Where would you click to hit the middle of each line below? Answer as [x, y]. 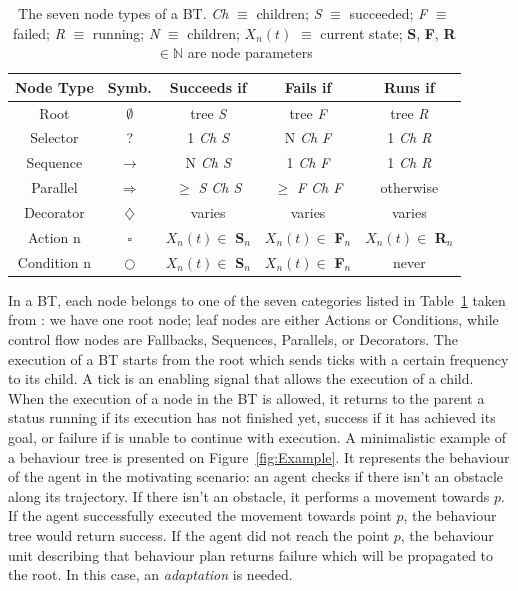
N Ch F [308, 137]
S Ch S [220, 187]
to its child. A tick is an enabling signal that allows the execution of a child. [241, 378]
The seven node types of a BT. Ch [123, 13]
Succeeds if [208, 86]
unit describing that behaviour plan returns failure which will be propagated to [251, 554]
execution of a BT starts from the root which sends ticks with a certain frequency [258, 358]
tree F [308, 112]
